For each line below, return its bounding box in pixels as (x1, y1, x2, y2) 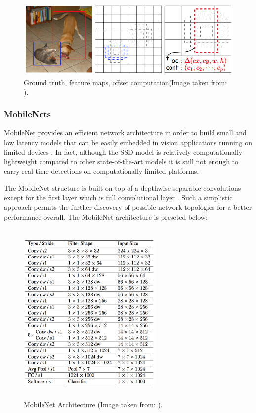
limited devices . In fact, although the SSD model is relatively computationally (4, 147, 243, 157)
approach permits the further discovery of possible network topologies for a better (4, 202, 252, 212)
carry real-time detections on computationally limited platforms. (4, 166, 199, 176)
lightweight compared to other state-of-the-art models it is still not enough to (4, 156, 239, 166)
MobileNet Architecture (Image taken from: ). (24, 399, 163, 409)
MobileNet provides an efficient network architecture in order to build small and (4, 127, 247, 137)
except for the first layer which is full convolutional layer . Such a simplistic (4, 192, 233, 203)
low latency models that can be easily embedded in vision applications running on (4, 137, 253, 147)
